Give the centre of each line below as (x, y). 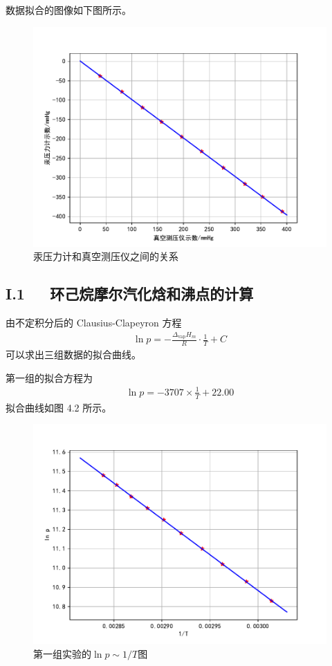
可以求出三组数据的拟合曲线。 (73, 354)
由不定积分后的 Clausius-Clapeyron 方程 (94, 322)
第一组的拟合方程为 (49, 377)
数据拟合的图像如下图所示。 (68, 10)
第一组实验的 (62, 653)
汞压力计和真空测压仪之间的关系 (106, 256)
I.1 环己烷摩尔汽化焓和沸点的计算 (130, 294)
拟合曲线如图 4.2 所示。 (59, 407)
